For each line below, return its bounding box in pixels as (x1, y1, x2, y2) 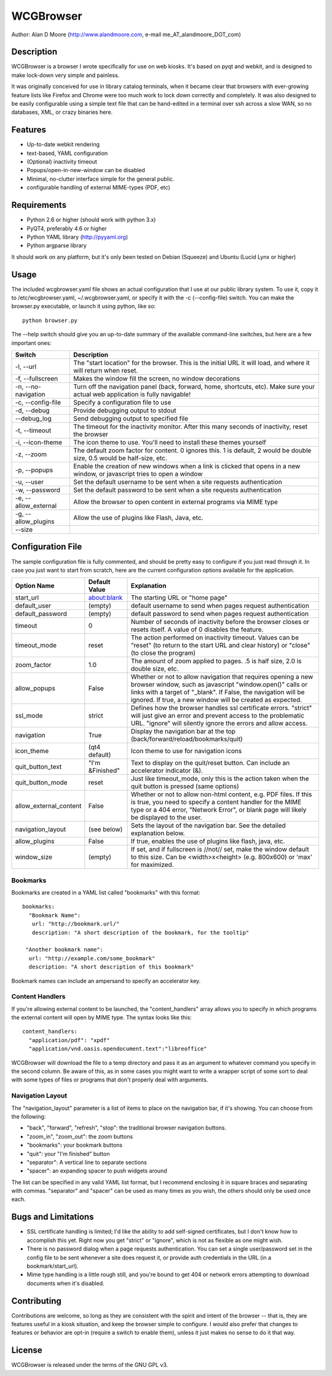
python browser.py (22, 317, 78, 324)
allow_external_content (15, 802, 82, 810)
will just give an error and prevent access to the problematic (130, 711, 304, 720)
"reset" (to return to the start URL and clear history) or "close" (130, 641, 310, 650)
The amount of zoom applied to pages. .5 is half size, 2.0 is (130, 657, 302, 665)
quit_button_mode (15, 778, 68, 787)
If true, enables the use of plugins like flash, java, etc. (130, 837, 285, 845)
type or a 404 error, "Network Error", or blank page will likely (130, 805, 307, 814)
